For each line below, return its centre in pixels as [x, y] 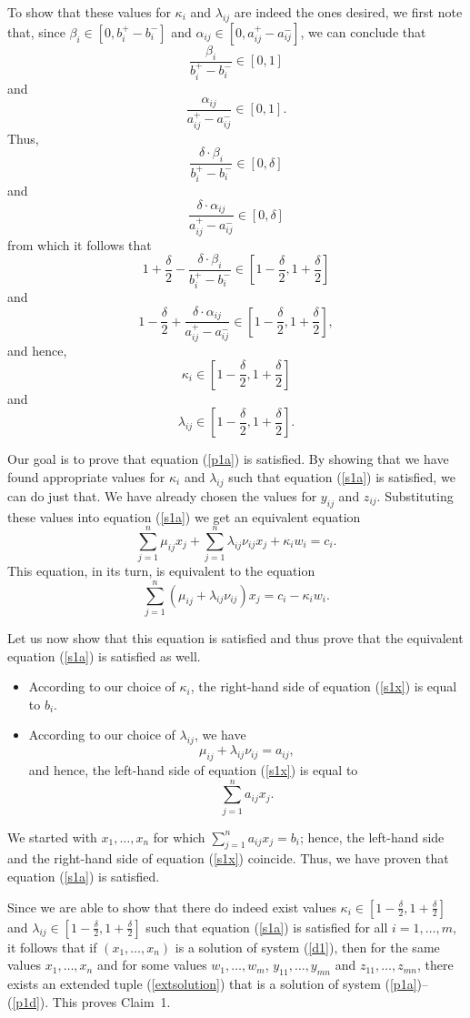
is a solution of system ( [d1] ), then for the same [307, 947]
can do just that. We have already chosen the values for [162, 495]
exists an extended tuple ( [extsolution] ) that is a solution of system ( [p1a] [212, 984]
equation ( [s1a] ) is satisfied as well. [104, 655]
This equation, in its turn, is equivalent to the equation [161, 571]
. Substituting [415, 495]
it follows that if [52, 947]
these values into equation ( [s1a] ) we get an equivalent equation [184, 516]
